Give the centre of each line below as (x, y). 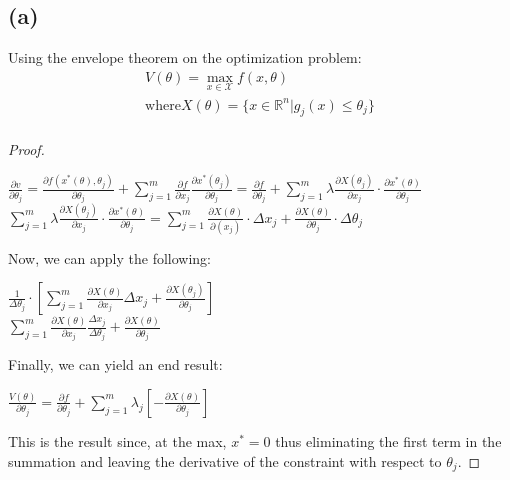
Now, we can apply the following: (109, 257)
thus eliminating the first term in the (388, 440)
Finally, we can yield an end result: (115, 364)
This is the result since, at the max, (117, 440)
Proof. (26, 149)
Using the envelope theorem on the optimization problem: (185, 57)
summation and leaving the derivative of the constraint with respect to (225, 460)
